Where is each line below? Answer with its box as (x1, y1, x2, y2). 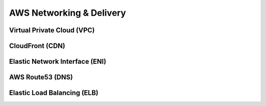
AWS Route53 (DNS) (9, 73, 73, 81)
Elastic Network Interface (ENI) (9, 57, 106, 66)
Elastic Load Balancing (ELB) (9, 89, 99, 97)
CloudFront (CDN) (9, 42, 66, 50)
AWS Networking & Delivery (9, 7, 126, 18)
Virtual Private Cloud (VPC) (9, 26, 95, 34)
